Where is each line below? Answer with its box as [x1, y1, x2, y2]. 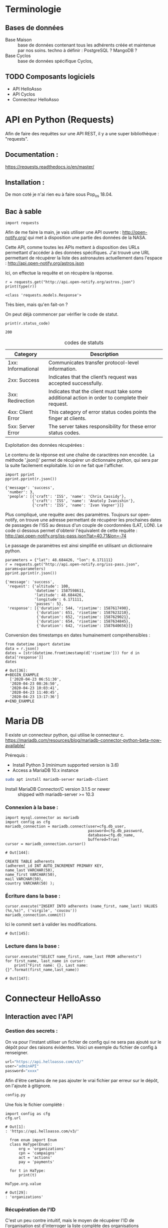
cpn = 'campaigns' [18, 1151, 57, 1156]
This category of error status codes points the [48, 408, 156, 415]
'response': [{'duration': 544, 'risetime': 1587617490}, [7, 605, 131, 610]
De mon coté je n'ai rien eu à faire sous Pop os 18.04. [5, 191, 113, 199]
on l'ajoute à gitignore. [5, 1083, 51, 1089]
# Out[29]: [5, 1190, 28, 1195]
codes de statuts [64, 339, 104, 346]
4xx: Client [7, 408, 33, 415]
